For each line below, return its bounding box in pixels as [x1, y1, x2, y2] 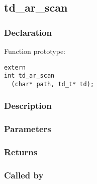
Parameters [4, 122, 51, 135]
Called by [4, 169, 44, 181]
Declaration [4, 26, 52, 38]
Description [4, 99, 52, 112]
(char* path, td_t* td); [11, 80, 94, 88]
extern [4, 64, 26, 71]
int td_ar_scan [4, 72, 55, 80]
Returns [4, 146, 38, 158]
